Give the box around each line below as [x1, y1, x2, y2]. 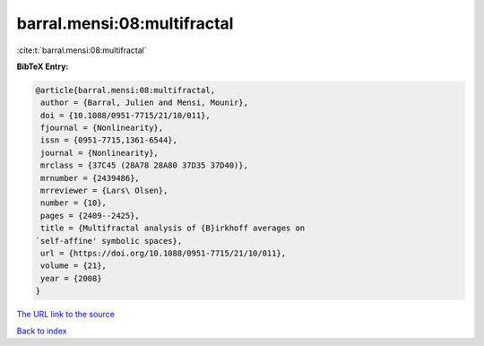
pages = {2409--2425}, [40, 211, 141, 221]
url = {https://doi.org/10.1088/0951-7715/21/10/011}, [40, 248, 287, 258]
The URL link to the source [16, 309, 116, 320]
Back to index [16, 325, 67, 336]
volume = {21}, [40, 261, 108, 271]
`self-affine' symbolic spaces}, [35, 236, 183, 246]
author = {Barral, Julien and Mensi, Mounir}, [40, 98, 248, 108]
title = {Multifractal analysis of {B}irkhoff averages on [40, 223, 306, 233]
